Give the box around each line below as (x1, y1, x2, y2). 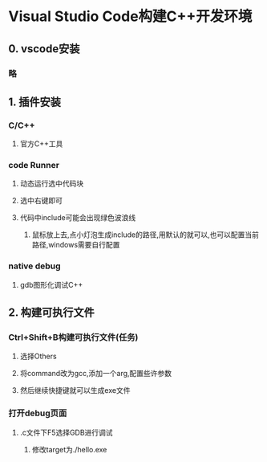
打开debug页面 (8, 407, 67, 419)
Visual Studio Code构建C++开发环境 (8, 7, 253, 26)
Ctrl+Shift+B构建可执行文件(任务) (8, 332, 139, 343)
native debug (8, 260, 62, 272)
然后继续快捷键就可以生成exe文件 (19, 386, 131, 395)
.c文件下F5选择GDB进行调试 (19, 427, 114, 437)
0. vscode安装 (8, 42, 80, 55)
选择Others (19, 351, 58, 362)
